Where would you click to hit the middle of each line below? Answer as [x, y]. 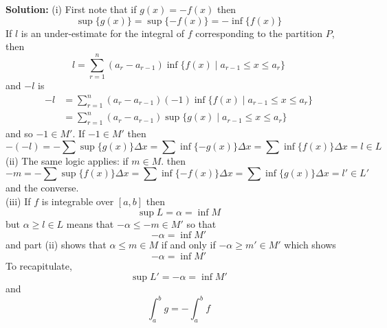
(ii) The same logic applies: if [67, 160]
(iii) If [18, 201]
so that [201, 223]
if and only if [188, 245]
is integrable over [78, 201]
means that [90, 223]
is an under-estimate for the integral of [102, 33]
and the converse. [42, 188]
